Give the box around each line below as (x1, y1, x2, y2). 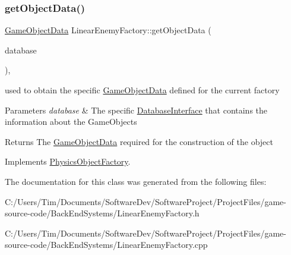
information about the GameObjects (5, 115, 137, 128)
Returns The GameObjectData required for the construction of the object (5, 135, 273, 147)
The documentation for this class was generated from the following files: (5, 175, 267, 187)
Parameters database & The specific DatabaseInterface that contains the (5, 103, 268, 116)
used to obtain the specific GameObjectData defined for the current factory (5, 84, 280, 96)
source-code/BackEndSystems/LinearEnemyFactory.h (5, 207, 200, 219)
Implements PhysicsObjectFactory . (5, 155, 131, 168)
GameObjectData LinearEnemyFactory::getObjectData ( (5, 24, 211, 36)
